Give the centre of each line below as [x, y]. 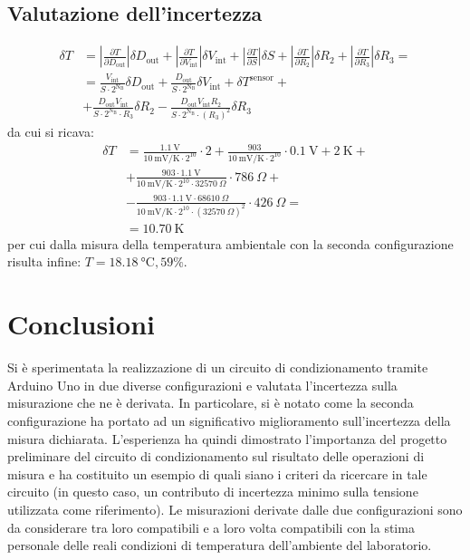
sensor [262, 77]
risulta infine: [44, 261]
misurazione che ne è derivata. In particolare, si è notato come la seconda [211, 403]
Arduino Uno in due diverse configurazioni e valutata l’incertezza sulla [202, 385]
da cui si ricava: [51, 131]
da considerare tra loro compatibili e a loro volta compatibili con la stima [211, 527]
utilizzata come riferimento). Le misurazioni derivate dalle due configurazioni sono [235, 509]
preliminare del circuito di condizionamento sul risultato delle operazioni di [216, 456]
